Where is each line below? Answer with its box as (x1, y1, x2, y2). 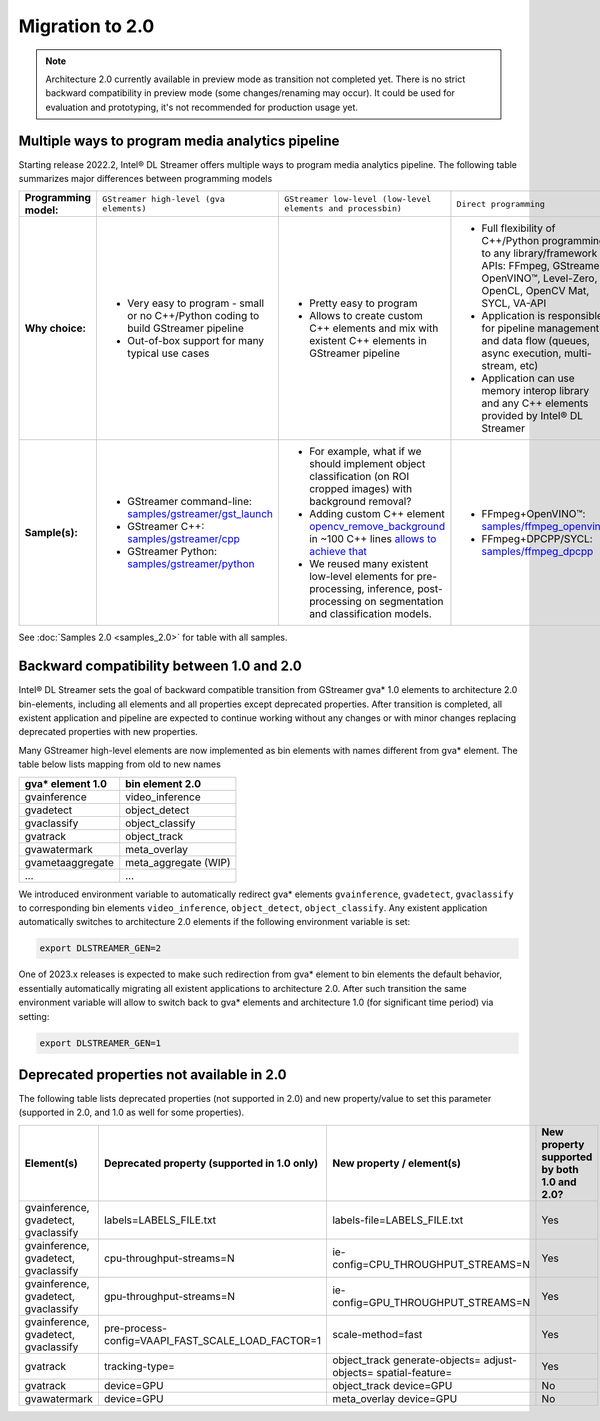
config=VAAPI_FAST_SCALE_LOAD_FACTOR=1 (103, 1333, 322, 1347)
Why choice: (24, 321, 87, 335)
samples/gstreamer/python (126, 557, 255, 571)
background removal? (308, 495, 412, 509)
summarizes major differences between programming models (18, 173, 273, 185)
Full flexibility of (481, 221, 556, 235)
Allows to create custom (308, 309, 424, 323)
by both (541, 1162, 579, 1176)
